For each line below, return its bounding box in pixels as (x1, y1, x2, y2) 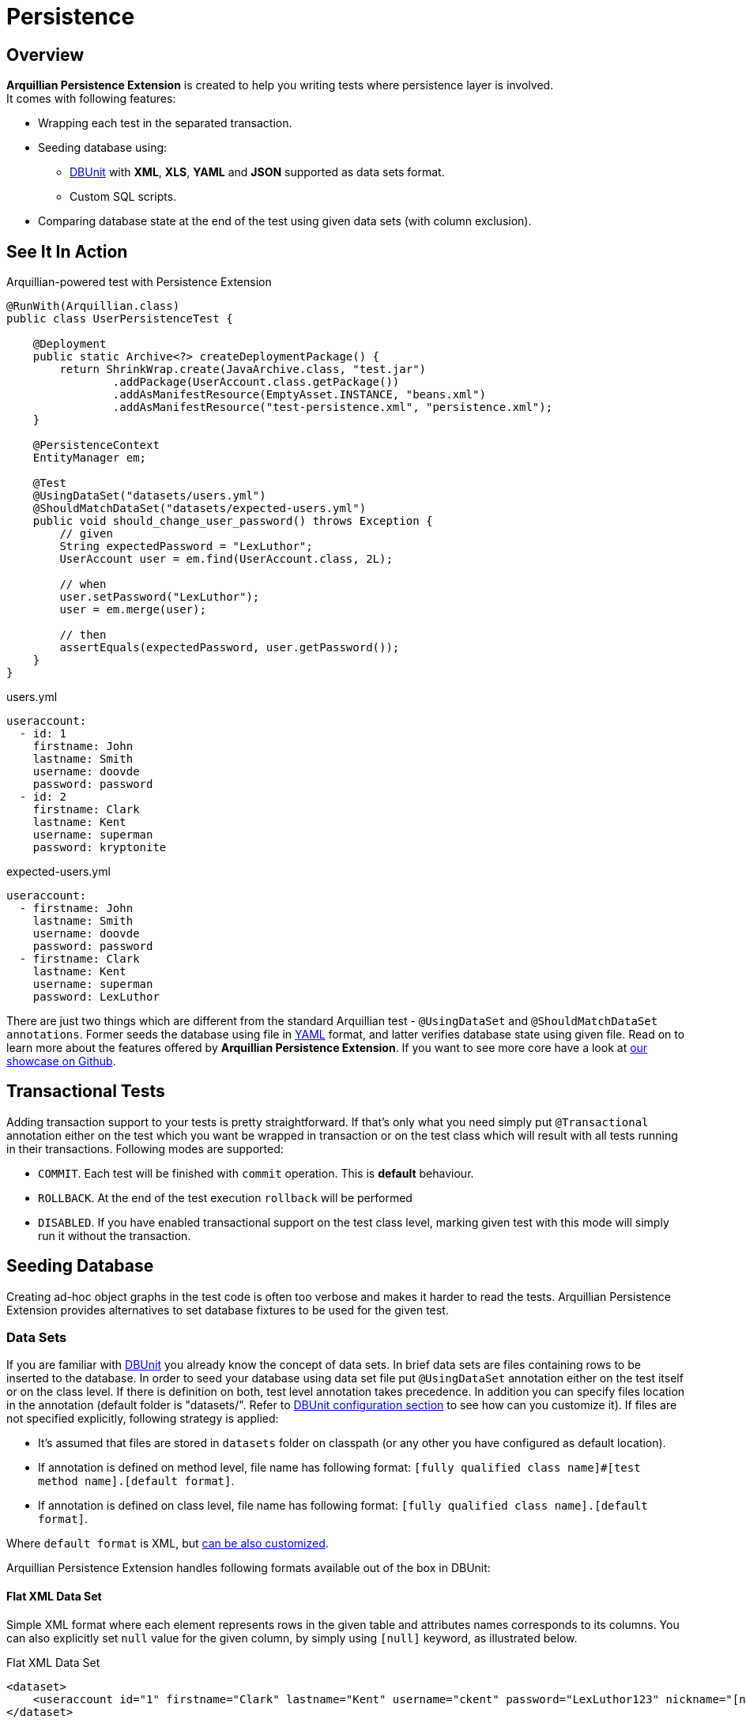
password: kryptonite (32, 841, 167, 854)
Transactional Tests (6, 1081, 165, 1102)
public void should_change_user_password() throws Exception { (32, 515, 433, 528)
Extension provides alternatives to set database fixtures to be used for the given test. (6, 1303, 449, 1317)
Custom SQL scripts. (70, 190, 177, 204)
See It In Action (6, 241, 128, 262)
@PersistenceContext (32, 439, 160, 452)
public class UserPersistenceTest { (6, 312, 233, 326)
